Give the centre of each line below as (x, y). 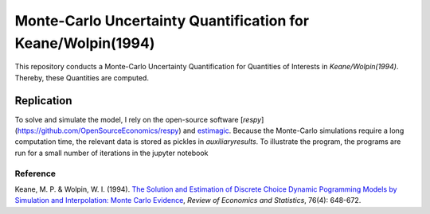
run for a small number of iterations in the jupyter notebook (111, 153)
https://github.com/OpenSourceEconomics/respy (98, 130)
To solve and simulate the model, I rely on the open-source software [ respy (138, 119)
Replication (43, 101)
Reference (35, 173)
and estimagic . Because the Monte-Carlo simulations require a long (293, 130)
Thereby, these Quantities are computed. (82, 78)
